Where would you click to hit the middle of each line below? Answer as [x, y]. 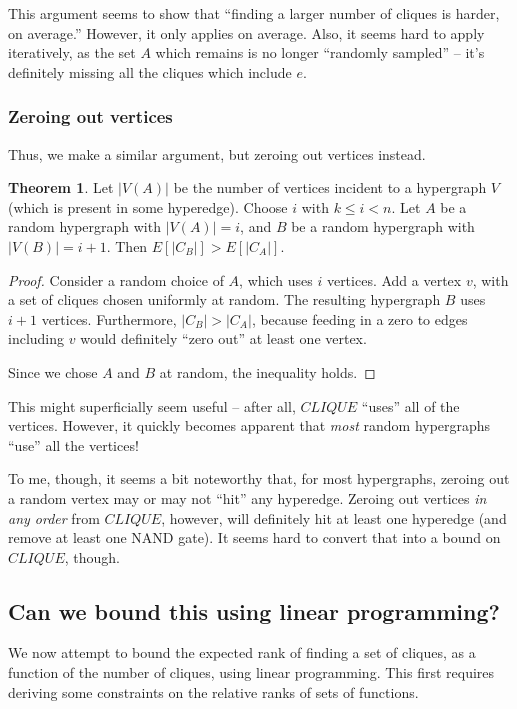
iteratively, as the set [72, 52]
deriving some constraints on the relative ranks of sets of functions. [213, 691]
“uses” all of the [410, 405]
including [36, 338]
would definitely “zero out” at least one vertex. [223, 338]
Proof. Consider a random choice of [116, 279]
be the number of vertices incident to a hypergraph [330, 187]
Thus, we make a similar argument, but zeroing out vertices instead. [217, 153]
